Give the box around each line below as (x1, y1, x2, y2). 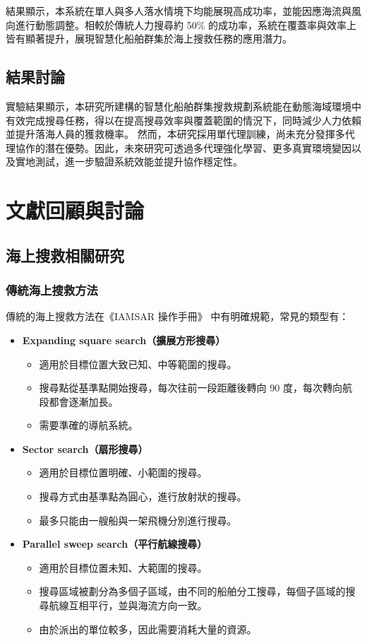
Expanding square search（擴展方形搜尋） (22, 332, 226, 347)
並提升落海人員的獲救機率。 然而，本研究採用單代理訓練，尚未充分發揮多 (6, 127, 345, 141)
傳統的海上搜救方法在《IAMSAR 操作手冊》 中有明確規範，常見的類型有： (6, 309, 349, 324)
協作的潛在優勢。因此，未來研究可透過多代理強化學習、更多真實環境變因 (15, 140, 351, 155)
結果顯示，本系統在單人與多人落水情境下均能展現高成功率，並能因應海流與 (6, 4, 351, 18)
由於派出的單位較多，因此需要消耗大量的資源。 (39, 621, 257, 636)
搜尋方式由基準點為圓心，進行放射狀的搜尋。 (39, 489, 247, 504)
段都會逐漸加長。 (39, 394, 119, 408)
